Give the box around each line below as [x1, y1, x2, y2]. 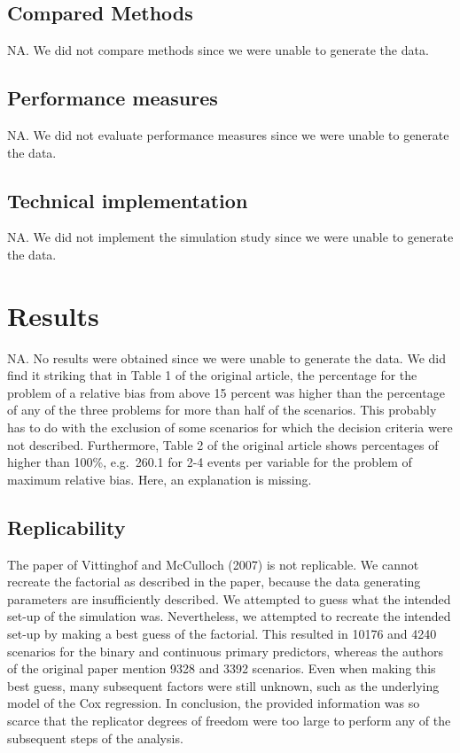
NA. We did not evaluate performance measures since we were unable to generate [7, 126, 449, 144]
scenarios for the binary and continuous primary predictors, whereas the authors [7, 641, 444, 660]
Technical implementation [7, 186, 248, 213]
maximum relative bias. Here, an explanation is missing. [7, 470, 312, 488]
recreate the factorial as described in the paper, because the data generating [7, 572, 421, 591]
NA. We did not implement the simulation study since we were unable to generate [7, 228, 454, 246]
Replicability [7, 513, 126, 540]
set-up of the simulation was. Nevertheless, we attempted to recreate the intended [7, 607, 451, 625]
